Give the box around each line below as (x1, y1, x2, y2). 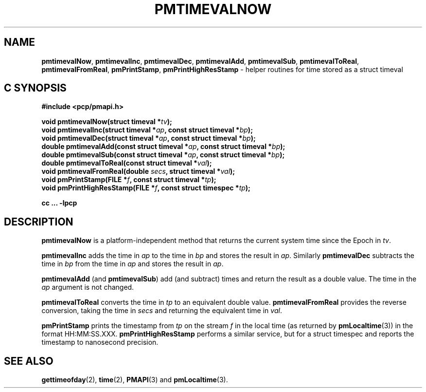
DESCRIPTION (4, 215, 73, 228)
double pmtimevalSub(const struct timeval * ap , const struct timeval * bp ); (41, 150, 285, 159)
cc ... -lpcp (41, 199, 77, 207)
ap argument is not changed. (41, 283, 134, 292)
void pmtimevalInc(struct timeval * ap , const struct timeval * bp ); (41, 126, 253, 134)
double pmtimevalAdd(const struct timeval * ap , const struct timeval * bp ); (41, 142, 285, 151)
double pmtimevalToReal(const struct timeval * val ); (41, 159, 212, 168)
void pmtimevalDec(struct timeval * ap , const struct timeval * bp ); (41, 134, 256, 143)
